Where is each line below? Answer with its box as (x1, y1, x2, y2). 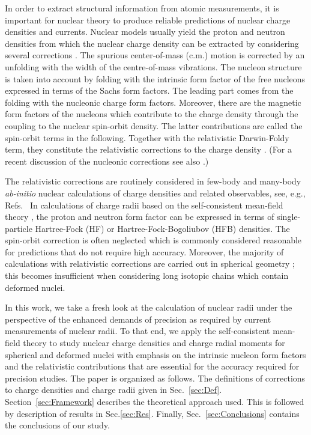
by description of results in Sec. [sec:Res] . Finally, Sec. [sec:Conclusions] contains (5, 407, 300, 419)
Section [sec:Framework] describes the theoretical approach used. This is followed (5, 395, 304, 407)
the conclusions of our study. (5, 419, 110, 431)
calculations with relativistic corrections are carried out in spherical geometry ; (5, 257, 295, 270)
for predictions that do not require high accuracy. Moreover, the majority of (5, 245, 284, 258)
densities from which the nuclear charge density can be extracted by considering (5, 37, 299, 49)
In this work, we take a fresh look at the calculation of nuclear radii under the (5, 301, 292, 314)
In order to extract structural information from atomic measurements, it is (5, 2, 279, 14)
